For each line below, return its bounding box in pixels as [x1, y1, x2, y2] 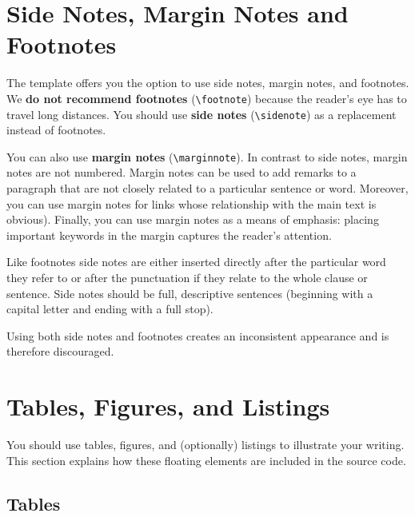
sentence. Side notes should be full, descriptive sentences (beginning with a [6, 284, 373, 301]
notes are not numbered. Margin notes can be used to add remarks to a [6, 164, 357, 181]
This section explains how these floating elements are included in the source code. [6, 451, 406, 468]
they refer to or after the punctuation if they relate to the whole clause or [6, 269, 368, 286]
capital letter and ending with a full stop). [6, 300, 213, 317]
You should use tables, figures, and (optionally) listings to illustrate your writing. [6, 436, 405, 453]
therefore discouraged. [6, 343, 114, 360]
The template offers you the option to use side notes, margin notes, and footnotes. [6, 74, 409, 91]
